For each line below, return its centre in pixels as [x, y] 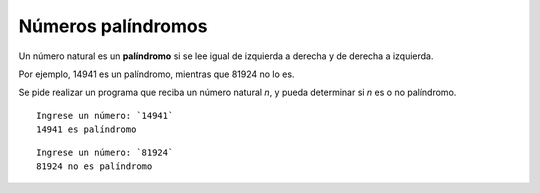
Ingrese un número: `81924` [105, 152]
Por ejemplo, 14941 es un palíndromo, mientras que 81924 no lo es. [156, 74]
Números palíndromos [113, 26]
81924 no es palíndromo [94, 166]
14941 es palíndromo [86, 129]
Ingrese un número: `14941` [105, 115]
